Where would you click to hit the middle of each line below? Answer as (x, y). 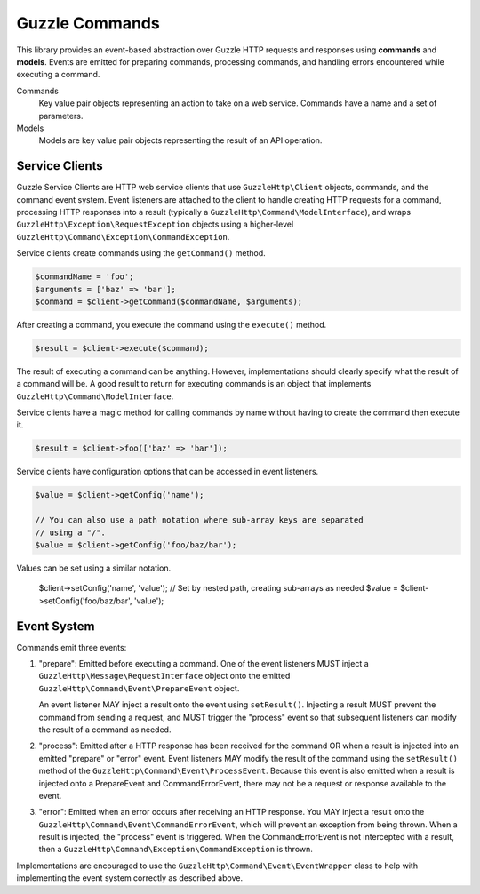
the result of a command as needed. (105, 730)
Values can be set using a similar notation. (94, 568)
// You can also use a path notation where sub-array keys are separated (199, 520)
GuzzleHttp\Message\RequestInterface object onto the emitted (164, 676)
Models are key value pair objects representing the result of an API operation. (180, 140)
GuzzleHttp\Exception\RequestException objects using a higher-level (155, 224)
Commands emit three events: (72, 647)
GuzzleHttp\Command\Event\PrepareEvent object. (139, 688)
